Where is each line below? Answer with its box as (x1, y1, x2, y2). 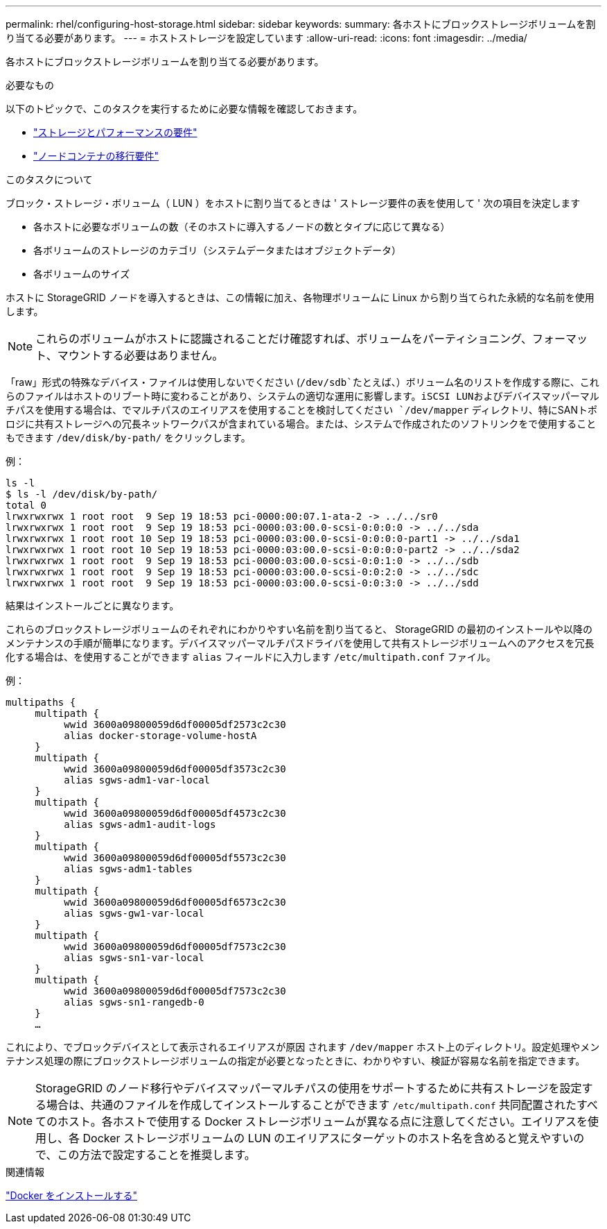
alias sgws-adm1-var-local (64, 774, 211, 786)
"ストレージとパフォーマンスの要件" (33, 126, 197, 138)
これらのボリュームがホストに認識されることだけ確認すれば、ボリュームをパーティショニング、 (35, 332, 533, 346)
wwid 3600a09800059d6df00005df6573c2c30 (64, 897, 286, 908)
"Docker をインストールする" (6, 1189, 137, 1201)
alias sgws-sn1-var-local (64, 952, 204, 963)
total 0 (6, 500, 47, 511)
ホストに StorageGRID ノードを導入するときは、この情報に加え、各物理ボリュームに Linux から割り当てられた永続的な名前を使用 (6, 291, 595, 303)
